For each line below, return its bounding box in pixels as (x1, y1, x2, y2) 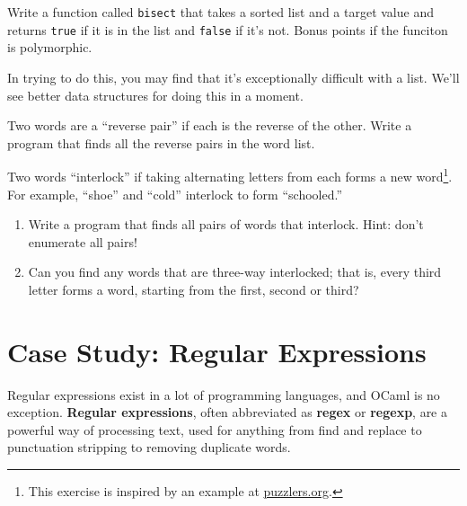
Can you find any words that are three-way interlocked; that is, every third (28, 262, 442, 281)
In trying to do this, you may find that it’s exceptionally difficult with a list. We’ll (7, 67, 460, 86)
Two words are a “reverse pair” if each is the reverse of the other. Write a (7, 116, 412, 135)
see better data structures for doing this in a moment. (7, 85, 304, 104)
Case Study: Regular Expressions (7, 333, 427, 369)
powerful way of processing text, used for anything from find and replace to (7, 420, 422, 439)
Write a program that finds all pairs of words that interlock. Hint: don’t (28, 215, 424, 234)
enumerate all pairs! (28, 232, 137, 251)
